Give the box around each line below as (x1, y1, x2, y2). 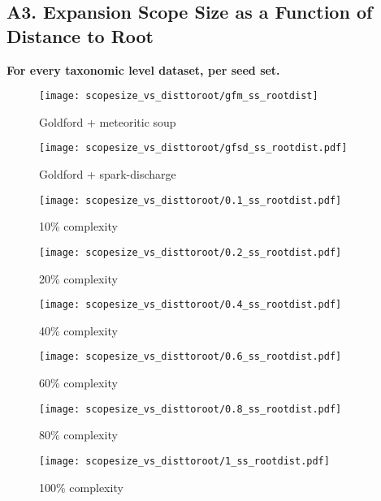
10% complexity (39, 218, 118, 235)
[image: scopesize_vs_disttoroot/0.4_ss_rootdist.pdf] (39, 299, 342, 311)
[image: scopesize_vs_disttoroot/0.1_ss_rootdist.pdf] (39, 194, 342, 206)
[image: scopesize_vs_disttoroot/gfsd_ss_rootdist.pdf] (39, 142, 348, 154)
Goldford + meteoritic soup (39, 113, 176, 130)
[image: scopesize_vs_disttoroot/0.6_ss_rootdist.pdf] (39, 351, 342, 363)
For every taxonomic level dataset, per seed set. (6, 61, 280, 78)
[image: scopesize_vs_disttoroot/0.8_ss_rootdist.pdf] (39, 403, 342, 415)
